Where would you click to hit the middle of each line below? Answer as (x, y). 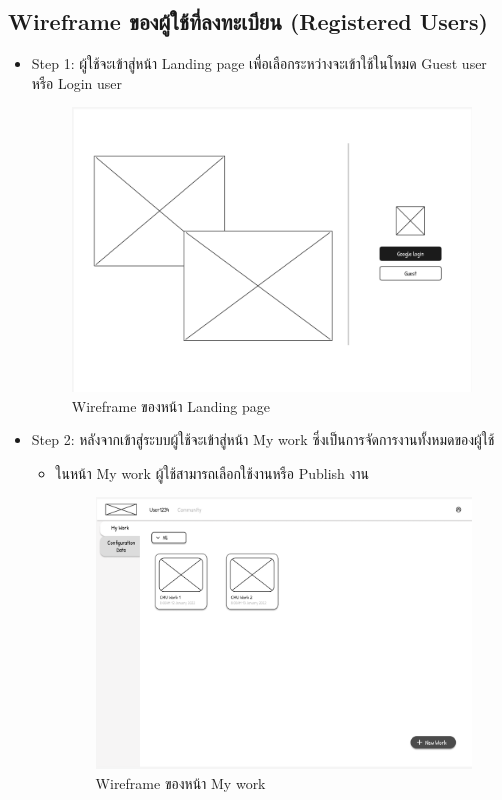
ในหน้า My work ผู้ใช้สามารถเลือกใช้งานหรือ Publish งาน (212, 472)
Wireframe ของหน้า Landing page (170, 405)
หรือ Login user (77, 82)
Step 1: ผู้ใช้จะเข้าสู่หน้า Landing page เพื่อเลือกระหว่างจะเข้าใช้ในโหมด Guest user (259, 63)
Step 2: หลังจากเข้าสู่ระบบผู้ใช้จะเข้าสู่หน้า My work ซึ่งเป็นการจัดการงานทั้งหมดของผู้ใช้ (263, 439)
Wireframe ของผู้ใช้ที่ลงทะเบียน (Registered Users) (248, 21)
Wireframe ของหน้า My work (180, 782)
